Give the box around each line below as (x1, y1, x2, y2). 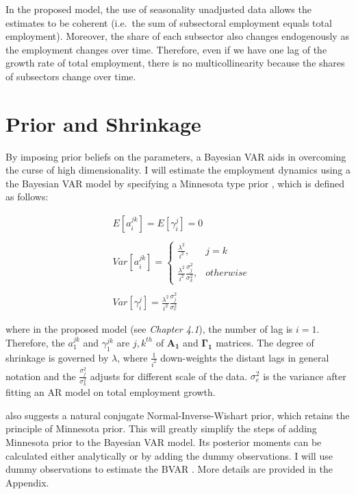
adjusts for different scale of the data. (90, 368, 248, 383)
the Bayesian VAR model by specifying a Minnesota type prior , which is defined (5, 176, 345, 190)
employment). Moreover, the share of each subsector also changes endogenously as (5, 29, 349, 43)
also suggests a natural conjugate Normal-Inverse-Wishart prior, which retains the (5, 408, 350, 422)
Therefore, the (5, 335, 65, 349)
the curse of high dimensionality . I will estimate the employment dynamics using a (5, 163, 351, 177)
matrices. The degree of (216, 335, 314, 349)
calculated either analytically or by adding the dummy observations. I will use (5, 448, 333, 462)
